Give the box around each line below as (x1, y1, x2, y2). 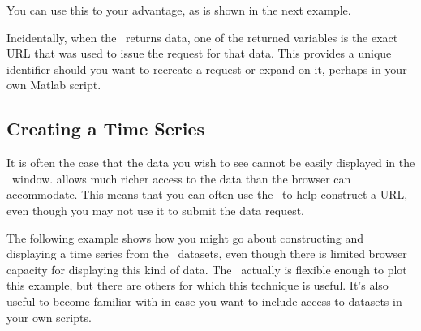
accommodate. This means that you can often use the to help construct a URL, (6, 186, 408, 203)
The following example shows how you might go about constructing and (6, 229, 364, 246)
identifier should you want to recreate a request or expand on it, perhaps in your (6, 60, 407, 77)
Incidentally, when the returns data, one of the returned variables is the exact (6, 28, 398, 45)
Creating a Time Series (6, 116, 205, 141)
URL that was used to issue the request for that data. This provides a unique (6, 45, 392, 62)
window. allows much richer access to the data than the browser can (11, 170, 351, 187)
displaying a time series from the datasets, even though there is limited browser (6, 245, 407, 262)
